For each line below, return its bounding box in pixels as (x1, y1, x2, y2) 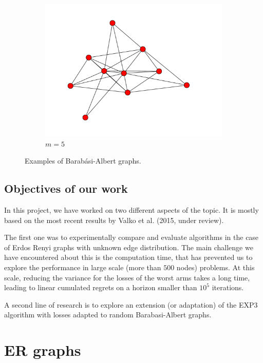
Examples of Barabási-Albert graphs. (25, 155, 141, 166)
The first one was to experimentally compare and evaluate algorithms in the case (4, 232, 259, 243)
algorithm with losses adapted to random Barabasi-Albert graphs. (4, 309, 212, 320)
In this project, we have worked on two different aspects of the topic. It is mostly (4, 204, 259, 215)
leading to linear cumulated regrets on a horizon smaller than (4, 282, 197, 293)
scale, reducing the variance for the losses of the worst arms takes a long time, (4, 272, 250, 283)
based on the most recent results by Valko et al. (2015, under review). (4, 214, 224, 225)
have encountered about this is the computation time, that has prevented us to (4, 252, 253, 263)
